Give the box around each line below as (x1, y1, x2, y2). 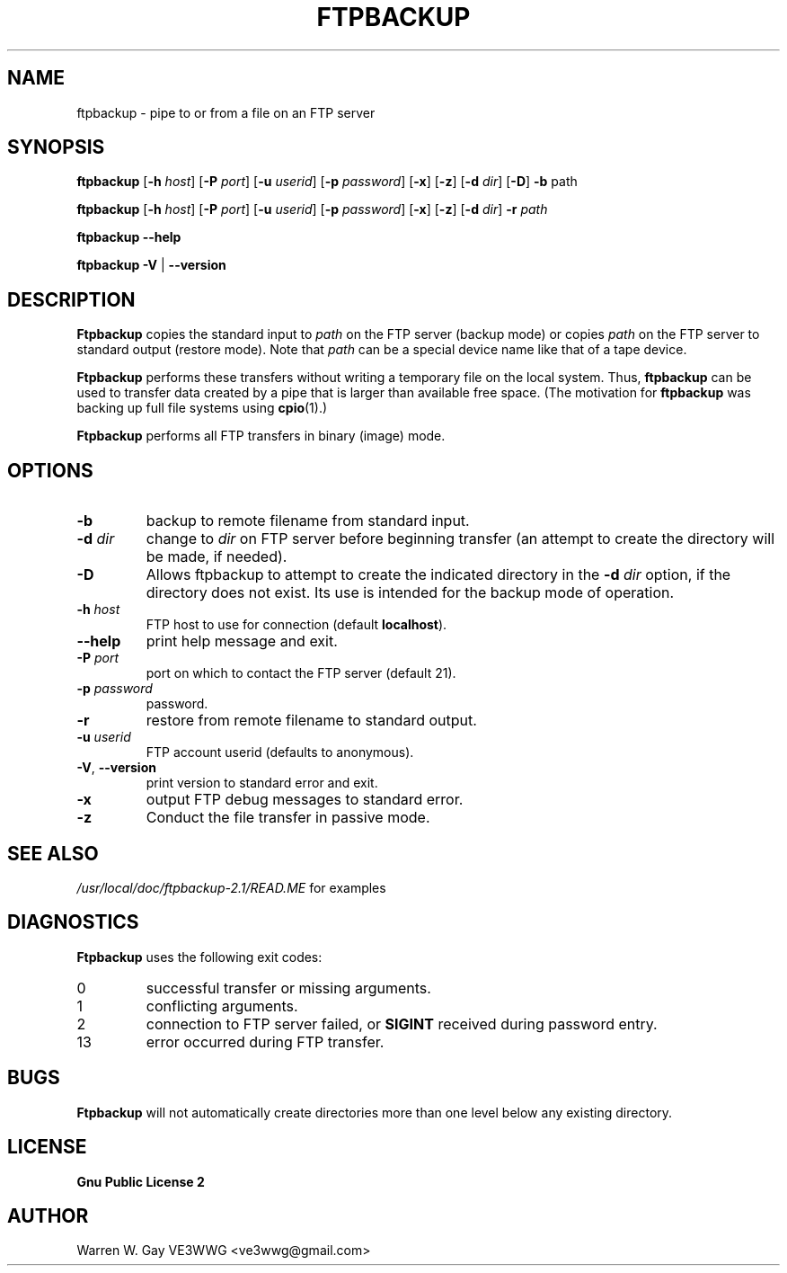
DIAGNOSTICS (7, 911, 139, 934)
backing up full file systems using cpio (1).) (76, 400, 328, 416)
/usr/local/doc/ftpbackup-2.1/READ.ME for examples (76, 879, 386, 895)
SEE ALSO (7, 841, 99, 865)
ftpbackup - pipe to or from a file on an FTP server (76, 104, 376, 120)
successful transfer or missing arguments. (146, 978, 431, 997)
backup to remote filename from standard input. (146, 512, 470, 530)
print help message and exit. (146, 632, 338, 651)
